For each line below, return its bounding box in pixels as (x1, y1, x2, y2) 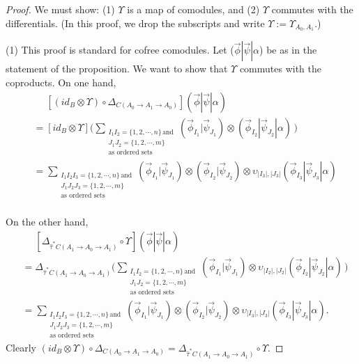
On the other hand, (6, 214, 89, 229)
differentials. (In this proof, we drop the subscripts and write (6, 15, 265, 30)
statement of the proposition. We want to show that (6, 61, 228, 76)
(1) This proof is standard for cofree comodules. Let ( (6, 42, 234, 57)
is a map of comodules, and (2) (127, 2, 260, 16)
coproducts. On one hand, (6, 75, 116, 90)
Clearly (6, 340, 36, 354)
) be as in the (259, 42, 317, 57)
